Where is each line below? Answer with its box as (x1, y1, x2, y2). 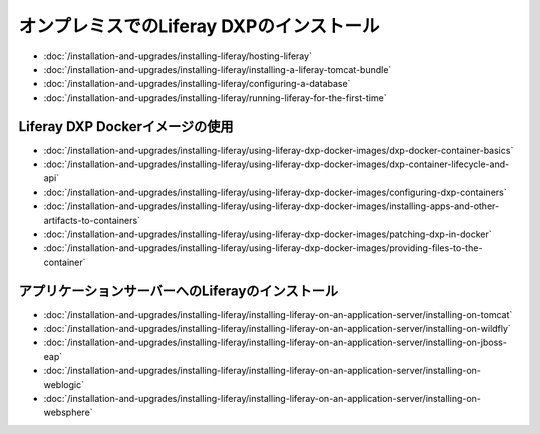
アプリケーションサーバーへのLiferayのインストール (18, 282, 339, 299)
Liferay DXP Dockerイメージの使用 (18, 118, 234, 135)
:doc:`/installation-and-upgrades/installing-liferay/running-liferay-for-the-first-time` (43, 91, 387, 104)
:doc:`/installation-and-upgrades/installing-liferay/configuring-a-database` (43, 78, 351, 90)
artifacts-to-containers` (43, 214, 140, 226)
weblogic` (43, 378, 85, 390)
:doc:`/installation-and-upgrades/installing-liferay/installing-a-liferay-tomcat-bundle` (43, 63, 392, 75)
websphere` (43, 406, 94, 419)
